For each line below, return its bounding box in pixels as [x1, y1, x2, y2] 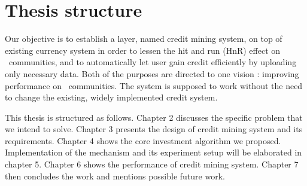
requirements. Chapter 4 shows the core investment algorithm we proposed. [5, 134, 281, 147]
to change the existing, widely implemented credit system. [5, 91, 218, 103]
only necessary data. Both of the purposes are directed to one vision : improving [5, 67, 299, 80]
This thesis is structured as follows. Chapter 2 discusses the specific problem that [5, 111, 303, 123]
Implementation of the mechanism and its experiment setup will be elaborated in [5, 146, 302, 158]
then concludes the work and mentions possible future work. [5, 169, 225, 182]
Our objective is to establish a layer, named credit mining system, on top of [5, 32, 282, 45]
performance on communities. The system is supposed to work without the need [5, 79, 303, 92]
